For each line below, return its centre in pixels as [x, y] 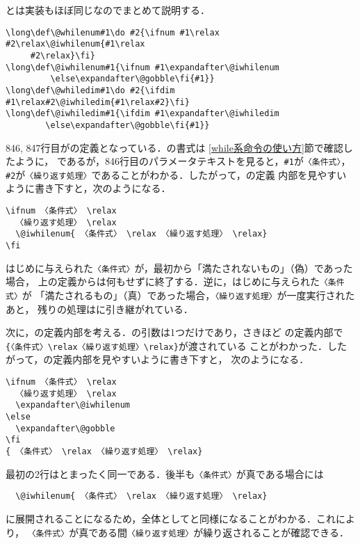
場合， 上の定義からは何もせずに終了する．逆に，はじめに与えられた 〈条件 [175, 281]
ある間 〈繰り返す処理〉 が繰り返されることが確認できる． [223, 532]
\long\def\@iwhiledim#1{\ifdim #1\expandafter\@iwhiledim [142, 114]
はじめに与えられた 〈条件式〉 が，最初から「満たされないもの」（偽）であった [179, 267]
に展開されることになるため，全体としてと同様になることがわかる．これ [171, 518]
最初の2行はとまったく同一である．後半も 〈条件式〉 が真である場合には [165, 473]
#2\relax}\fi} [63, 55]
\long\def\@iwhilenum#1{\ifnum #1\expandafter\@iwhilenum [142, 67]
